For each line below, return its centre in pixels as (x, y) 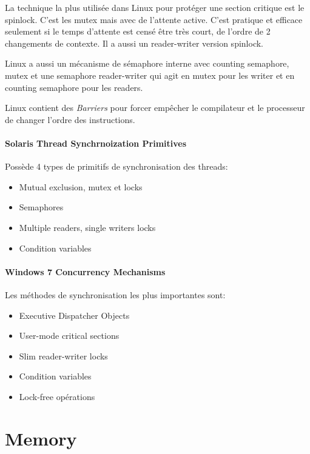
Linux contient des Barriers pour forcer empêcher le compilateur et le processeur (155, 108)
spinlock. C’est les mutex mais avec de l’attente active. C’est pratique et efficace (154, 19)
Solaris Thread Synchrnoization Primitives (96, 143)
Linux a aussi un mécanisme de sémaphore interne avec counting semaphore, (147, 63)
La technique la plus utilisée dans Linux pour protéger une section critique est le (155, 7)
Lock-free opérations (57, 396)
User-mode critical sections (69, 335)
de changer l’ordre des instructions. (70, 119)
